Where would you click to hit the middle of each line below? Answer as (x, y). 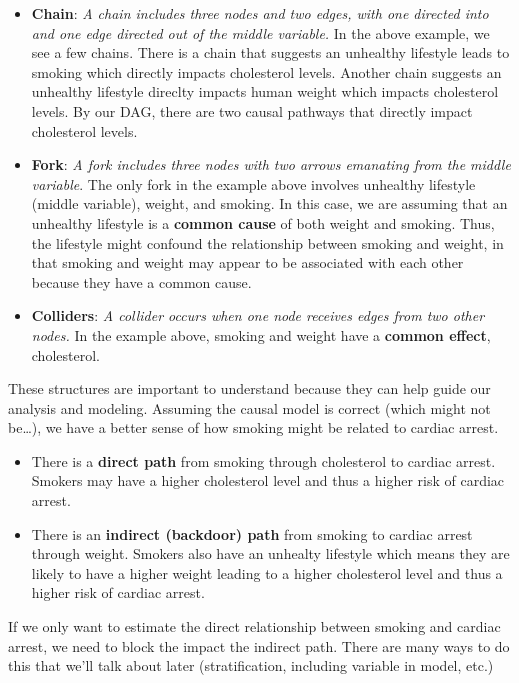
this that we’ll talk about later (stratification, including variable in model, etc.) (251, 665)
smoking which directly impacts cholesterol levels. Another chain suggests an (266, 71)
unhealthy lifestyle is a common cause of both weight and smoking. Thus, (263, 222)
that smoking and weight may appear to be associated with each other (247, 262)
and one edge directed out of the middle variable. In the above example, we (260, 32)
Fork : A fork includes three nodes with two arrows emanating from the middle (271, 164)
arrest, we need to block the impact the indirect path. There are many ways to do (259, 645)
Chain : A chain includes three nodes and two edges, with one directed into (260, 13)
